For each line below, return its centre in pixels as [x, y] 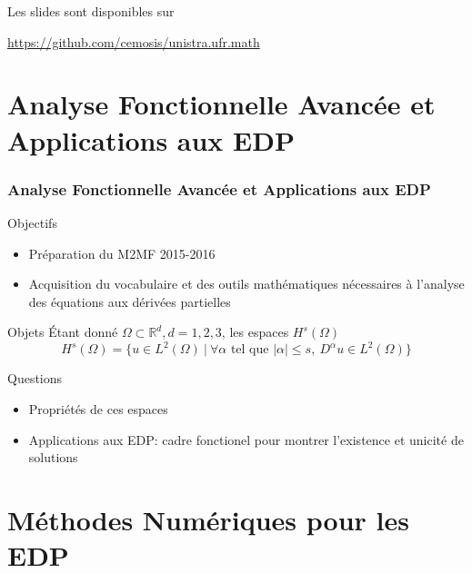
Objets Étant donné [63, 332]
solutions [53, 457]
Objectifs [32, 222]
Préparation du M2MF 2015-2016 [122, 253]
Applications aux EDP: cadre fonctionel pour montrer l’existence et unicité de [246, 439]
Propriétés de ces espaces [98, 409]
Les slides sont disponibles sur [91, 11]
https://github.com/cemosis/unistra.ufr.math [134, 41]
